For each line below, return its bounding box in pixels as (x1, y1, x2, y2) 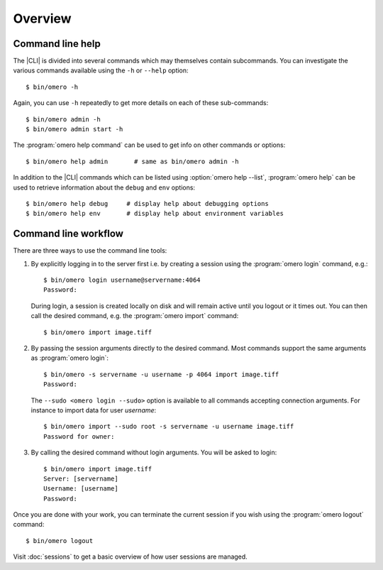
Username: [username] (43, 485, 118, 493)
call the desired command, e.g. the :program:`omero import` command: (30, 312, 239, 320)
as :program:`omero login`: (30, 353, 109, 362)
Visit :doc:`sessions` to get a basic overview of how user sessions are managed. (13, 552, 248, 561)
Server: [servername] (43, 474, 118, 483)
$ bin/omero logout (26, 537, 94, 544)
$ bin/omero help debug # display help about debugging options (26, 199, 269, 207)
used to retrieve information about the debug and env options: (13, 183, 195, 192)
